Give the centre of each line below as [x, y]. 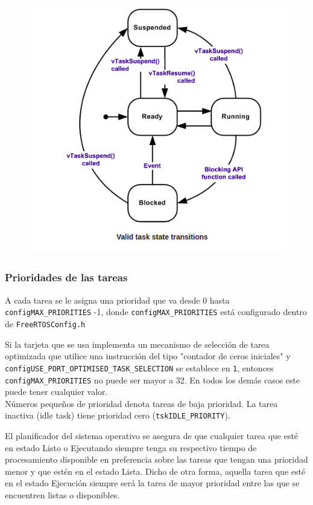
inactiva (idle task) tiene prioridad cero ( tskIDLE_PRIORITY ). [118, 415]
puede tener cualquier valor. [56, 392]
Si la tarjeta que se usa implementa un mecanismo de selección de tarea [137, 344]
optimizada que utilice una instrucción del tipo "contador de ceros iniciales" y [148, 356]
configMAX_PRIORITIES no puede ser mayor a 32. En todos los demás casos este [153, 380]
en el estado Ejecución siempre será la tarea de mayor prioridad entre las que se [152, 483]
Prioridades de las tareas [66, 277]
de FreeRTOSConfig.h [45, 324]
